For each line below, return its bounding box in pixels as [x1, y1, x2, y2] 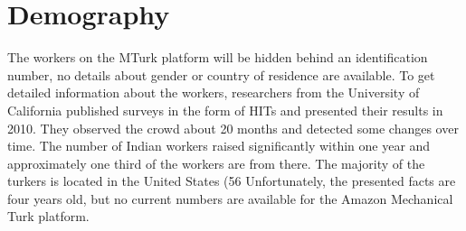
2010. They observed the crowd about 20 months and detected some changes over [7, 118, 459, 137]
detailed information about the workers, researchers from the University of [7, 83, 420, 102]
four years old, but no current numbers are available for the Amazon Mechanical [7, 189, 453, 208]
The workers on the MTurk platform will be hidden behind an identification [7, 48, 428, 67]
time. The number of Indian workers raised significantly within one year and [7, 136, 431, 155]
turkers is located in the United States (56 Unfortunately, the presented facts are [7, 171, 456, 190]
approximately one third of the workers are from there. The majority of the [7, 153, 425, 172]
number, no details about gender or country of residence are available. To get [7, 65, 435, 84]
